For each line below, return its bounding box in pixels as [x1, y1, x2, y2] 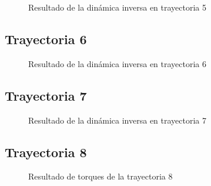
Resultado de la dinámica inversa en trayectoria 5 [28, 1, 207, 13]
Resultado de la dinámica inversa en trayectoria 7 [28, 114, 207, 126]
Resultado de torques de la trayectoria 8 [28, 170, 173, 182]
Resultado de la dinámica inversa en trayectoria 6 [28, 57, 207, 69]
